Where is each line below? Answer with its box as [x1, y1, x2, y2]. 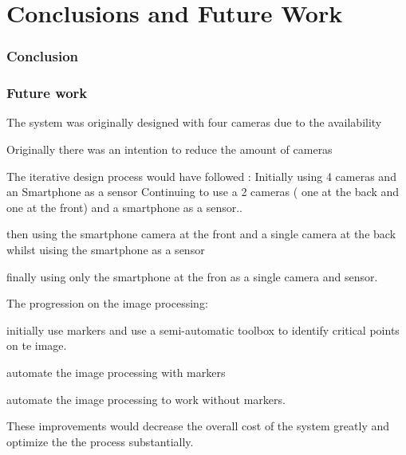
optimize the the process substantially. [6, 433, 194, 449]
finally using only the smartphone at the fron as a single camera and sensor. [6, 268, 378, 284]
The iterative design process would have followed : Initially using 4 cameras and [6, 167, 396, 184]
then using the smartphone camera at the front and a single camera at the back [6, 226, 396, 242]
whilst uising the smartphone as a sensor [6, 241, 205, 257]
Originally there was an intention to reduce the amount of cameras [6, 141, 333, 158]
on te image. [6, 337, 67, 354]
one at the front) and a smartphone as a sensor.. [6, 198, 242, 215]
